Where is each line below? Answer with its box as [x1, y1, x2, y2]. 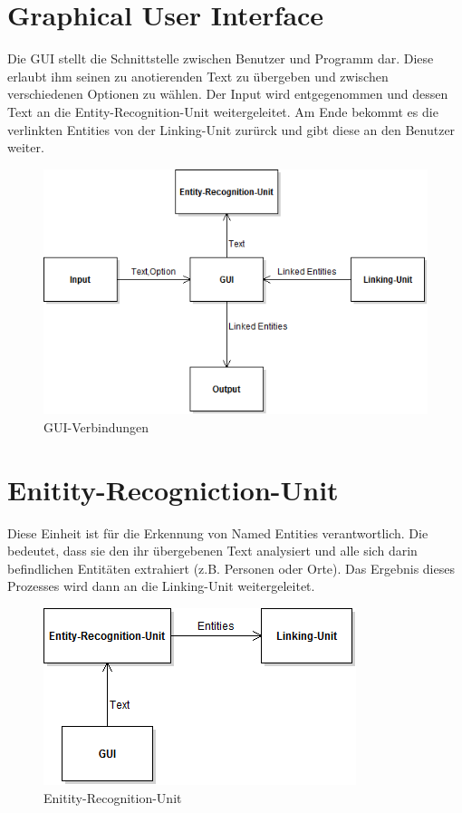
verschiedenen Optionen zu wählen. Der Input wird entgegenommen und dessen [7, 84, 448, 103]
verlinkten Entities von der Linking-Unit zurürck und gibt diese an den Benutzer [7, 120, 456, 139]
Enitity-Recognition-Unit [43, 788, 182, 807]
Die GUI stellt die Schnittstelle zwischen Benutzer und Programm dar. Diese [7, 49, 434, 68]
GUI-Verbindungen [43, 417, 149, 436]
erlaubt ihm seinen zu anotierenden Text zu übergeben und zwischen [7, 66, 389, 85]
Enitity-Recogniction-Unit [7, 470, 339, 508]
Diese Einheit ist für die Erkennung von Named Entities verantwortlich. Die [7, 523, 428, 542]
